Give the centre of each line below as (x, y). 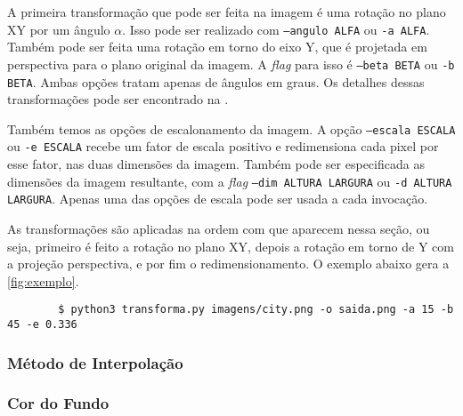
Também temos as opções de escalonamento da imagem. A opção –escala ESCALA (231, 128)
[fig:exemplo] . (43, 280)
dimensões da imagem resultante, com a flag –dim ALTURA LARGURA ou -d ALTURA (230, 181)
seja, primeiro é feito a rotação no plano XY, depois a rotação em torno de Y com (231, 246)
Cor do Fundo (58, 403)
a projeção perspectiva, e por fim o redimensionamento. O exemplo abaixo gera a (228, 264)
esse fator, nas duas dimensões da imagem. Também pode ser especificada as (216, 164)
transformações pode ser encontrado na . (118, 99)
